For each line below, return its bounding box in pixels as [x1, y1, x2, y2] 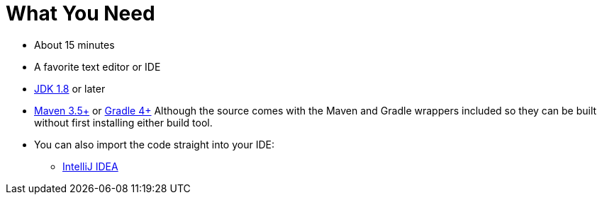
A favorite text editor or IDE [34, 60, 161, 73]
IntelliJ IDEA [62, 160, 118, 172]
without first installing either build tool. [34, 116, 213, 129]
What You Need [6, 1, 155, 25]
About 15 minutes [34, 38, 115, 51]
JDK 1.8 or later [34, 82, 106, 95]
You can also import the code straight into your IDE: [34, 138, 274, 151]
